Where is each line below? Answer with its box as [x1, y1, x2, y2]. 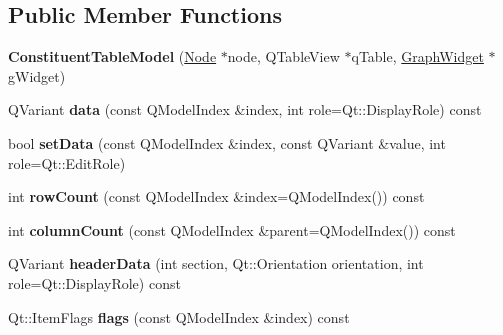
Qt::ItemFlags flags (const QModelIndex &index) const [8, 306, 350, 327]
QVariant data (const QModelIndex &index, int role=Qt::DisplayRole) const [8, 99, 482, 120]
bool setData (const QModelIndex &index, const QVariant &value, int [8, 132, 446, 153]
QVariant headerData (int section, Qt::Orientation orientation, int [8, 253, 424, 274]
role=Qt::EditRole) [8, 152, 126, 173]
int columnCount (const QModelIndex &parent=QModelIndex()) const [8, 219, 456, 240]
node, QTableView [227, 46, 340, 67]
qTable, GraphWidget [351, 46, 484, 67]
